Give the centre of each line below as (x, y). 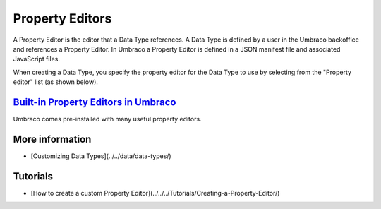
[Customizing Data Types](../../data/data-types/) (101, 156)
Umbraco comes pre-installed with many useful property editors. (107, 119)
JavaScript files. (36, 59)
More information (52, 139)
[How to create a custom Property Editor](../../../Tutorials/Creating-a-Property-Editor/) (155, 193)
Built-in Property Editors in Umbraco (95, 102)
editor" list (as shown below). (56, 82)
